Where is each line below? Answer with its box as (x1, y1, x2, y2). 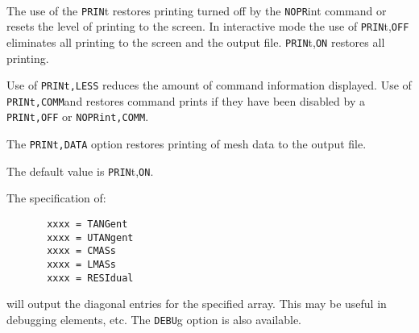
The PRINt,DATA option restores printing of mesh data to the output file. (6, 135, 367, 152)
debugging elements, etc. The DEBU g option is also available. (6, 310, 302, 327)
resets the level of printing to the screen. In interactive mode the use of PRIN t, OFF (6, 18, 409, 35)
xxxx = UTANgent (47, 231, 134, 244)
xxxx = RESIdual (47, 272, 134, 284)
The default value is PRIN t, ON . (6, 162, 154, 179)
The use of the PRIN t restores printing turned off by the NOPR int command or (6, 2, 387, 19)
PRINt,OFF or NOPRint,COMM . (6, 108, 149, 125)
